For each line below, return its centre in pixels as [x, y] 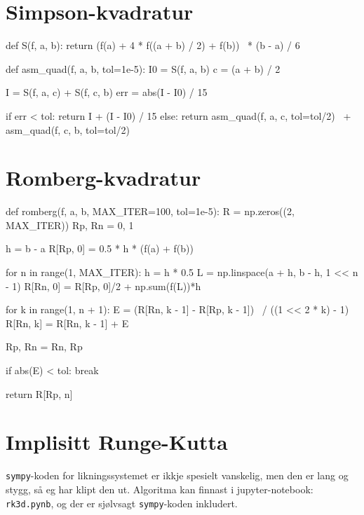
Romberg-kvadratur [103, 178]
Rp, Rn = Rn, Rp [44, 346]
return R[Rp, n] [39, 393]
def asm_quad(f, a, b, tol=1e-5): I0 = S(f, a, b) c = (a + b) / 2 [143, 68]
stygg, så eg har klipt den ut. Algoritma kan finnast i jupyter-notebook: [160, 489]
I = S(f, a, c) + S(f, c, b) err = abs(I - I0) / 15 [107, 92]
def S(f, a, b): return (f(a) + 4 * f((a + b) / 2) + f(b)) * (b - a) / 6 [153, 45]
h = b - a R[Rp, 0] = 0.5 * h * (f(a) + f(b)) [100, 248]
